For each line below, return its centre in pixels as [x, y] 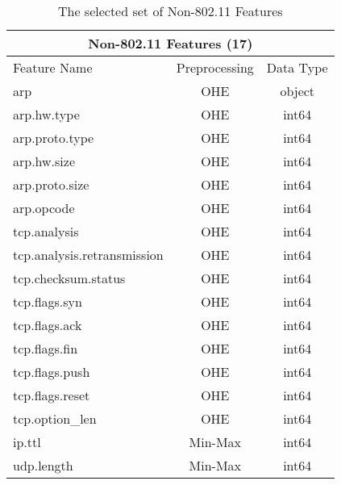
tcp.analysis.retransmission [88, 255]
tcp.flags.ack [48, 325]
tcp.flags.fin [46, 348]
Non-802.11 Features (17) [170, 43]
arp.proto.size [51, 184]
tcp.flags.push [52, 372]
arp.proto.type [54, 138]
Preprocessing [215, 67]
